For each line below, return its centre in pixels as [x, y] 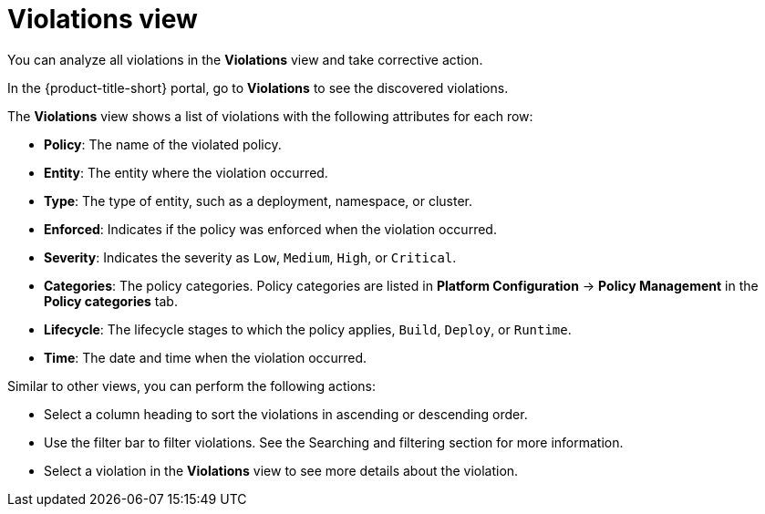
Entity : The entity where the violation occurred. [186, 172]
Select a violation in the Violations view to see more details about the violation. [281, 470]
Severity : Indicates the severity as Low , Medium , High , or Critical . [250, 257]
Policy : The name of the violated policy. [163, 144]
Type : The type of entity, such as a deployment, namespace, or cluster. [258, 200]
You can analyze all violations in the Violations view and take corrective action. [245, 59]
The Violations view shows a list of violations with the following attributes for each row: [270, 116]
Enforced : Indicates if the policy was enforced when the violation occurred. [270, 229]
